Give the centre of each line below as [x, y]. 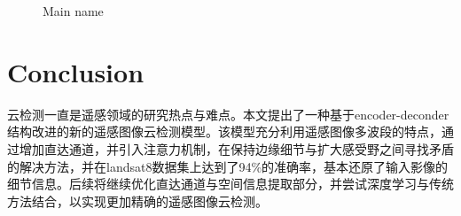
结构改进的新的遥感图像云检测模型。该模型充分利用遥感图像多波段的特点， [224, 131]
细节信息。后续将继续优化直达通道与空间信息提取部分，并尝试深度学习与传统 [230, 184]
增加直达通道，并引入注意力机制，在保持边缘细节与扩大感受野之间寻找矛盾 [236, 148]
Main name [73, 11]
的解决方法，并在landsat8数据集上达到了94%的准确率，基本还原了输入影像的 [228, 166]
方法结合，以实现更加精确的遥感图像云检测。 [137, 201]
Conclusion [76, 71]
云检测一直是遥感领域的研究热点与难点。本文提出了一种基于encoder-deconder [228, 114]
